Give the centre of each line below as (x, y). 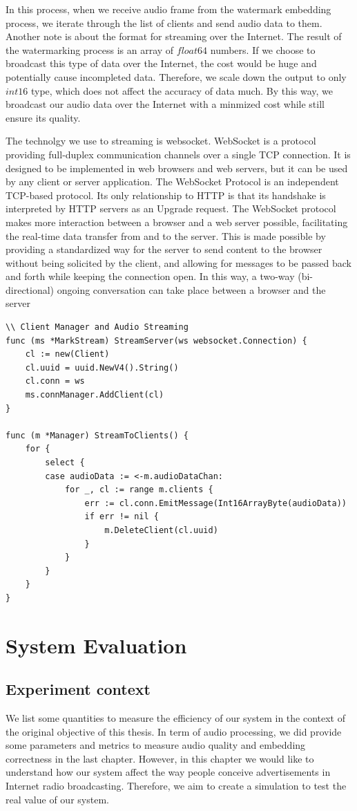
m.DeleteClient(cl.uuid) (161, 530)
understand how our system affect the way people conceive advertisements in (168, 772)
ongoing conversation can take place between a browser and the (191, 289)
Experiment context (78, 689)
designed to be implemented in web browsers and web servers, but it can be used (177, 168)
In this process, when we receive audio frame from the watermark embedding (168, 9)
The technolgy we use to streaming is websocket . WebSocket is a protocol (161, 141)
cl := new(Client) (67, 354)
